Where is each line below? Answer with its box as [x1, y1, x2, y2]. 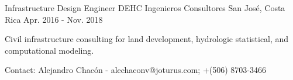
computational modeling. [5, 44, 94, 56]
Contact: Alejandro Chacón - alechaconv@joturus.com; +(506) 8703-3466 [5, 64, 266, 76]
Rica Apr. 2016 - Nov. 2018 [5, 13, 103, 25]
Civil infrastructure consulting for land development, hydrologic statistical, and [5, 33, 289, 45]
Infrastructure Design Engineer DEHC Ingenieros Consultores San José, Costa [5, 2, 285, 13]
